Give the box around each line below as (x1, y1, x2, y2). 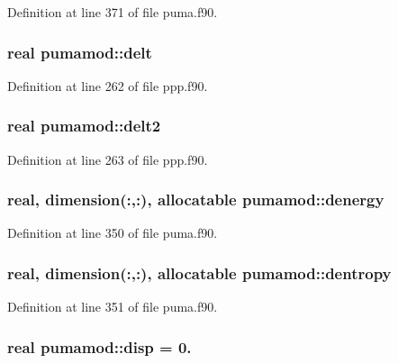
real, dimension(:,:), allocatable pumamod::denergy (7, 188, 384, 211)
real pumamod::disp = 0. (7, 335, 192, 358)
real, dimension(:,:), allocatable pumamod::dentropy (7, 261, 392, 284)
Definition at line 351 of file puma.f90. (7, 297, 218, 316)
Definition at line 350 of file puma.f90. (7, 223, 218, 242)
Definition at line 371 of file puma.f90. (7, 3, 218, 21)
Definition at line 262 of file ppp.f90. (7, 76, 208, 95)
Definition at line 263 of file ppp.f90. (7, 150, 208, 168)
